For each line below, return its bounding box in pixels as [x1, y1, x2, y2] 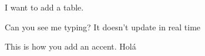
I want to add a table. [5, 1, 84, 13]
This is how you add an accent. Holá [5, 40, 136, 52]
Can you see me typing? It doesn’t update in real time [5, 20, 201, 33]
